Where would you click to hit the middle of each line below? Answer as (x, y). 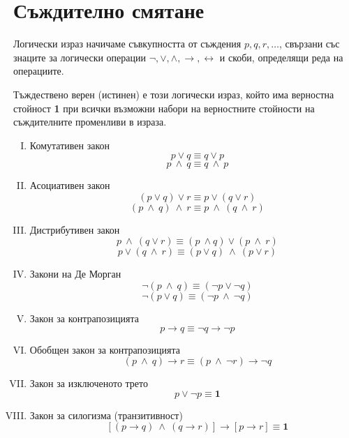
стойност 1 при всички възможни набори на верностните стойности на (164, 108)
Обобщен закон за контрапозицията (105, 349)
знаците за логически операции (80, 57)
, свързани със (309, 44)
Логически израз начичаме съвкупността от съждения (127, 44)
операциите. (39, 71)
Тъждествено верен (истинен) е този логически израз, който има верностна (174, 94)
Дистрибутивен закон (75, 229)
